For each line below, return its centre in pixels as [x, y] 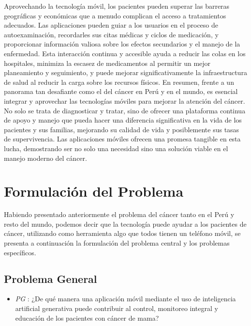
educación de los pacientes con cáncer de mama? [87, 318]
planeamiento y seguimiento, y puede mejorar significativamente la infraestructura [125, 72]
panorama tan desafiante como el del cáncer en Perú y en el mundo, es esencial [121, 91]
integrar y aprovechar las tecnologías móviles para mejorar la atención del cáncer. [125, 101]
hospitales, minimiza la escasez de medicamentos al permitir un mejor [107, 63]
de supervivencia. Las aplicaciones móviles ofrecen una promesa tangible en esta [122, 139]
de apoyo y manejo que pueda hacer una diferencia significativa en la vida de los [123, 120]
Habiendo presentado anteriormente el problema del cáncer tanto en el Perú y [119, 214]
